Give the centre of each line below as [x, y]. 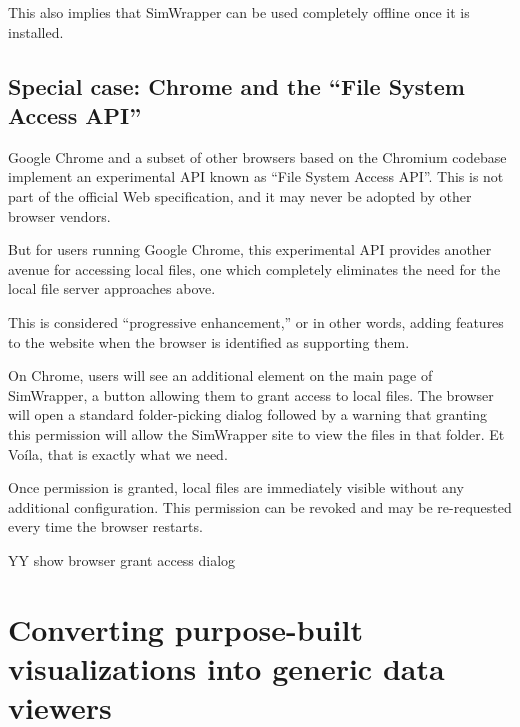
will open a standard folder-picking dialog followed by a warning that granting [248, 414]
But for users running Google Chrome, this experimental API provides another [250, 249]
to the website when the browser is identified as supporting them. [209, 341]
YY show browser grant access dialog [122, 559]
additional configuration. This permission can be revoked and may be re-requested [260, 506]
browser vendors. [59, 215]
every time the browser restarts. [105, 526]
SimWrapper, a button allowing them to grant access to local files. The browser [251, 394]
